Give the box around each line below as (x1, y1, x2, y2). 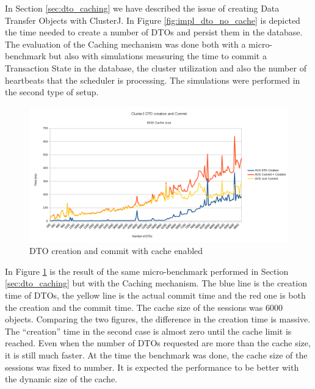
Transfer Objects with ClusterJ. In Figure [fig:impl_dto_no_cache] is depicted (5, 13, 300, 26)
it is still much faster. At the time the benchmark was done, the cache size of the (5, 349, 308, 362)
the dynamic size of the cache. (5, 373, 117, 385)
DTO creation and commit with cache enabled (29, 244, 203, 257)
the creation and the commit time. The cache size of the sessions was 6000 (5, 300, 283, 313)
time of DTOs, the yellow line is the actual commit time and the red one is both (5, 289, 306, 302)
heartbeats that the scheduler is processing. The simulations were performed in (5, 73, 300, 86)
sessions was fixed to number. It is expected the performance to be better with (5, 360, 299, 373)
